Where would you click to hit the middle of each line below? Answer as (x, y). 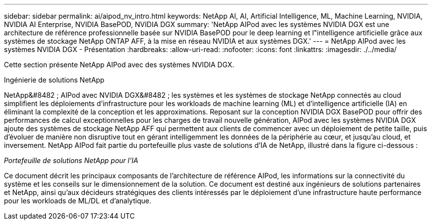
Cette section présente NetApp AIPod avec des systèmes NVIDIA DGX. (119, 65)
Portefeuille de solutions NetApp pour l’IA (71, 160)
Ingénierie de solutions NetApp (54, 80)
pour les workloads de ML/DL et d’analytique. (78, 201)
